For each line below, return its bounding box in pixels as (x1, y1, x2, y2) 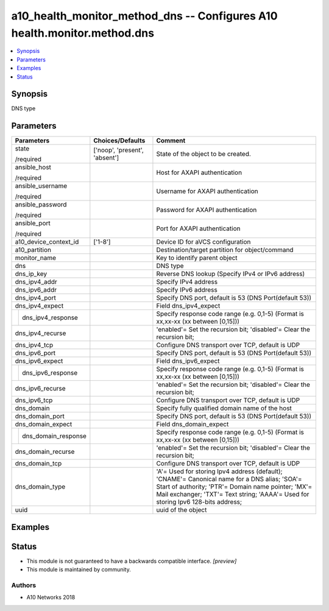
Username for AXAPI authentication (156, 187, 258, 196)
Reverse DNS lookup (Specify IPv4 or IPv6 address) (156, 270, 305, 278)
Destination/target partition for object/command (156, 245, 294, 254)
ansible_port (15, 219, 51, 228)
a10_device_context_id (15, 238, 79, 246)
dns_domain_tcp (15, 459, 62, 468)
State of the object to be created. (156, 150, 251, 158)
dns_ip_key (15, 270, 48, 278)
